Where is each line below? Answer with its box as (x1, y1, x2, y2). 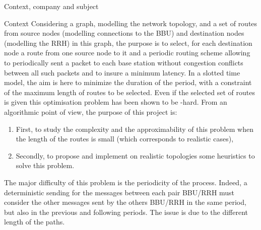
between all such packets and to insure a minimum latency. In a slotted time (4, 67, 240, 78)
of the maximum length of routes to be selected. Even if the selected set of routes (4, 87, 255, 97)
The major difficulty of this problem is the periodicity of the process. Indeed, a (4, 177, 247, 187)
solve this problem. (16, 160, 75, 171)
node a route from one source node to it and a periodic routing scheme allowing (4, 47, 250, 58)
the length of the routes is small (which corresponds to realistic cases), (16, 133, 234, 144)
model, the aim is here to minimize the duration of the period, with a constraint (4, 77, 252, 88)
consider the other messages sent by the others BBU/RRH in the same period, (4, 197, 246, 207)
